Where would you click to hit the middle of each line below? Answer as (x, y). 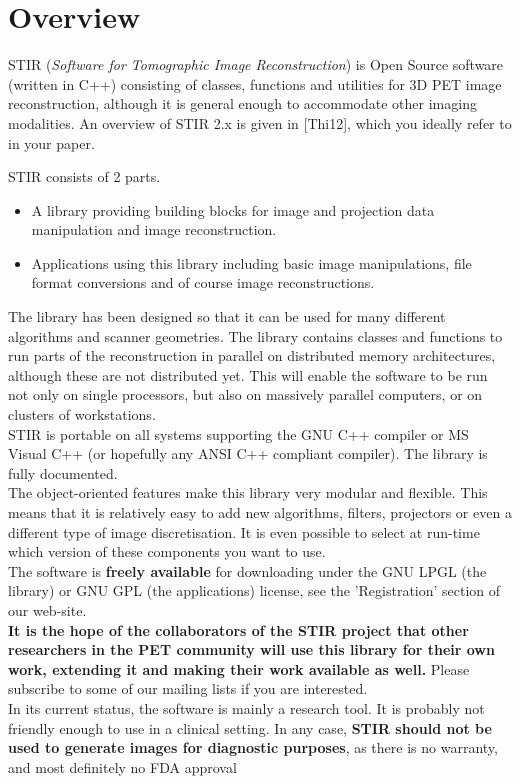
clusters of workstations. (82, 414)
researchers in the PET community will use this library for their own (251, 649)
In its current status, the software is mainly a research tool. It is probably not (246, 707)
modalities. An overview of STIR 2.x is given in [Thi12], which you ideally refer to (260, 122)
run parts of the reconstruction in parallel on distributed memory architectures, (252, 355)
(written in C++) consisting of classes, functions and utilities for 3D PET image (255, 83)
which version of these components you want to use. (167, 551)
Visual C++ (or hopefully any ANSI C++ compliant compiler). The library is (248, 453)
